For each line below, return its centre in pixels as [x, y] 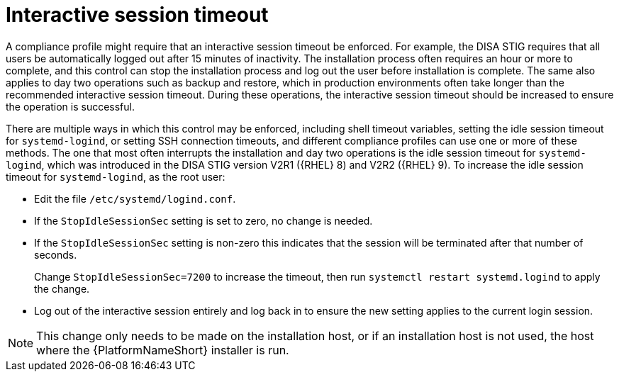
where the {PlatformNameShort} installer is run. [163, 350]
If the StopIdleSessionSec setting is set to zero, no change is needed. [203, 220]
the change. [62, 288]
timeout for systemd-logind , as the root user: [116, 176]
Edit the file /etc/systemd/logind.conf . [135, 198]
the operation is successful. [70, 106]
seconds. [56, 254]
